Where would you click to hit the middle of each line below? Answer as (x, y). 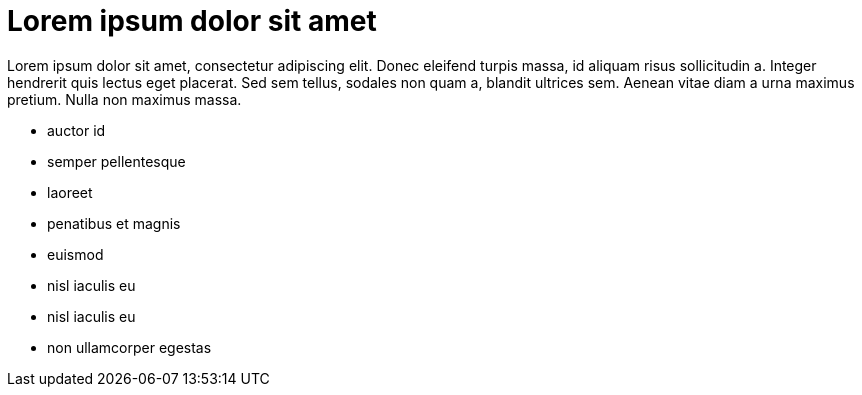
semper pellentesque (116, 161)
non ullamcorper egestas (129, 347)
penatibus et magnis (114, 223)
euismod (75, 254)
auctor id (76, 130)
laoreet (70, 192)
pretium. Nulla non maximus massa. (124, 99)
